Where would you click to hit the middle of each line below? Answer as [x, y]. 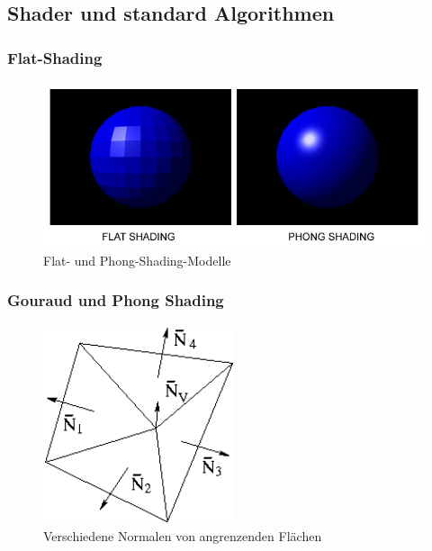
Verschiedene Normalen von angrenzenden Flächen [183, 535]
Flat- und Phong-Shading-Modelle [137, 260]
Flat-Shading [55, 57]
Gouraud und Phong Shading [116, 300]
